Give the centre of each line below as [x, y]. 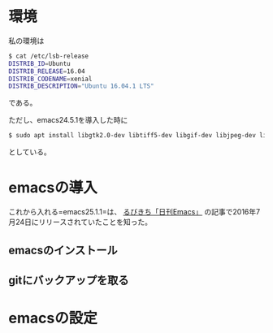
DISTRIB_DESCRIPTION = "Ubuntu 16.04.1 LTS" [81, 86]
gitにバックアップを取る [69, 280]
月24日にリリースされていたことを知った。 [80, 222]
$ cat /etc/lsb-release [49, 56]
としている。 [30, 152]
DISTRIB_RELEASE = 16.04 [47, 71]
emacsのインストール [63, 250]
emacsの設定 [53, 318]
